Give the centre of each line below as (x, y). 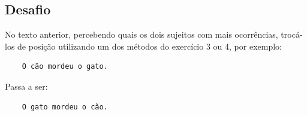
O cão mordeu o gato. (65, 67)
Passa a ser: (26, 86)
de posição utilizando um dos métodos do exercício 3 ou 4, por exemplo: (150, 46)
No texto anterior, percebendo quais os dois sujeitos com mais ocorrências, (142, 34)
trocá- (292, 34)
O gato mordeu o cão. (65, 107)
